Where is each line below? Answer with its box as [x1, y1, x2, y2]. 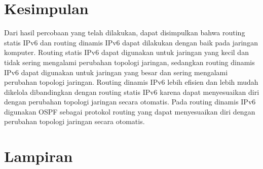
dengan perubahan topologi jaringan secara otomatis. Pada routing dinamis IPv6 [4, 96, 256, 107]
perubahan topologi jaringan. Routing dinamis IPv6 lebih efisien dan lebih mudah [4, 77, 258, 87]
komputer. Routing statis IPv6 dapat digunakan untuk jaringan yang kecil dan [4, 47, 249, 58]
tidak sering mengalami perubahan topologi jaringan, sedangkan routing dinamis [4, 57, 255, 67]
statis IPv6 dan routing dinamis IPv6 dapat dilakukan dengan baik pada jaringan [4, 37, 258, 47]
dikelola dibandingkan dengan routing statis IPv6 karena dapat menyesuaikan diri [4, 86, 259, 97]
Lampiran [4, 146, 73, 166]
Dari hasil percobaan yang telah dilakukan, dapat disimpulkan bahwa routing [4, 27, 245, 38]
